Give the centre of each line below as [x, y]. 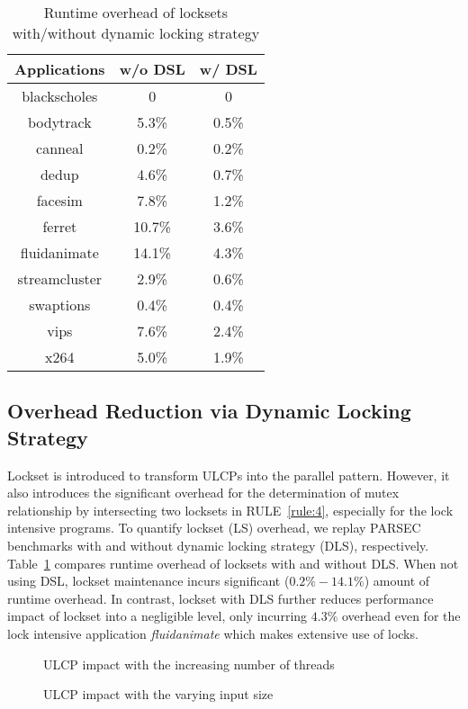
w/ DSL [228, 69]
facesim [59, 200]
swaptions [60, 305]
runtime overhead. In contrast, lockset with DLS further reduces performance [220, 598]
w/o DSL [152, 69]
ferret [60, 226]
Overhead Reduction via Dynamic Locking [209, 411]
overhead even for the [401, 616]
